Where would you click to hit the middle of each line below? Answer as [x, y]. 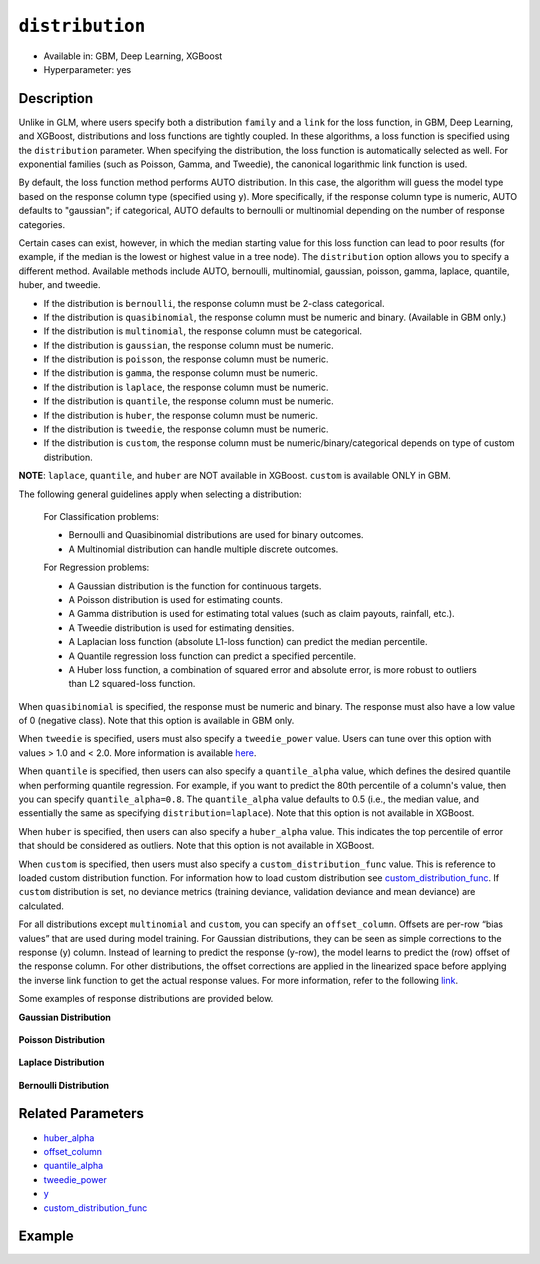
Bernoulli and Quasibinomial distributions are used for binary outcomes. [216, 535]
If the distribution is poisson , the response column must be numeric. [186, 359]
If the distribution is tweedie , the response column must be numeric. [186, 429]
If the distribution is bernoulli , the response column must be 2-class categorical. [214, 303]
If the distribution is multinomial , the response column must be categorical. [203, 331]
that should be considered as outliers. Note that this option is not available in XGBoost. [196, 846]
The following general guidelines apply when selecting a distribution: [160, 494]
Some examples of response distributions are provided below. [146, 999]
